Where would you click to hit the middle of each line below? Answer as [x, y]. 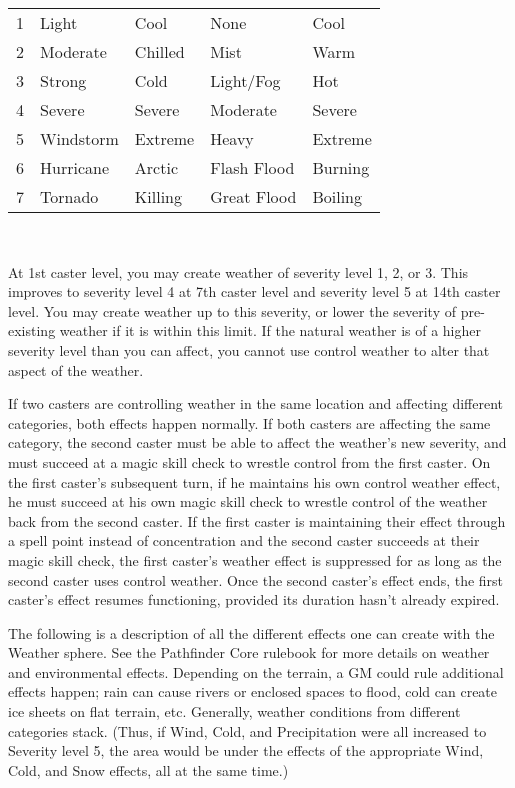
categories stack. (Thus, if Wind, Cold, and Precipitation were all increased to [247, 730]
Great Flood [253, 196]
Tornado [69, 196]
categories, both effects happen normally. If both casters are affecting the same [249, 422]
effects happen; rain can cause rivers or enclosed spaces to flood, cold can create [253, 691]
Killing [158, 196]
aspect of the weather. [76, 369]
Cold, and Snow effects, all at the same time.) [148, 769]
